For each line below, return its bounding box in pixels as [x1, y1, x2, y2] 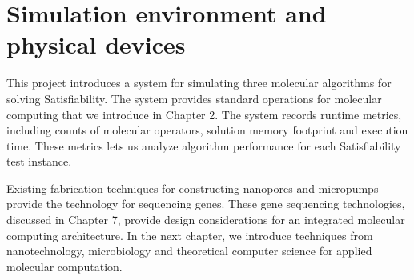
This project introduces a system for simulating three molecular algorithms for [6, 74, 392, 91]
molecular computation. [6, 258, 123, 274]
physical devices [6, 28, 186, 61]
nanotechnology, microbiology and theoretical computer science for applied [6, 242, 372, 259]
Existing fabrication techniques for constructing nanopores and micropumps [6, 179, 379, 196]
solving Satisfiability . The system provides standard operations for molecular [6, 90, 382, 106]
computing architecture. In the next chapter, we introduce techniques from [6, 226, 373, 243]
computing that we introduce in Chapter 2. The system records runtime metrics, [6, 106, 402, 122]
